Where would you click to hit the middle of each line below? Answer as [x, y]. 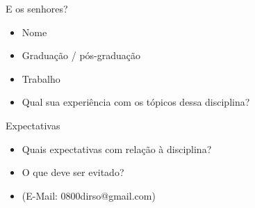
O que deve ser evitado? [73, 172]
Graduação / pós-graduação [81, 55]
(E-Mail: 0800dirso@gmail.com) [89, 195]
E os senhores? [37, 8]
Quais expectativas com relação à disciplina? [117, 149]
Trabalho [41, 78]
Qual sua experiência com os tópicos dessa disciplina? [136, 102]
